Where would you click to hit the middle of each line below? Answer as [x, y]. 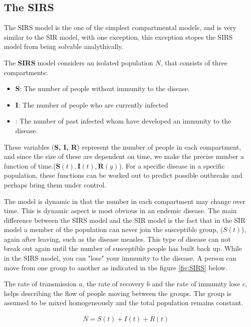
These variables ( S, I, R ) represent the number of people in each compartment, [123, 147]
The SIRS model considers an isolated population [78, 62]
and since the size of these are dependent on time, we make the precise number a [124, 156]
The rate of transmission [40, 284]
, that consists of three [194, 62]
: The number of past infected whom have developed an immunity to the [123, 121]
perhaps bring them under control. [55, 184]
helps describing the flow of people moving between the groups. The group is [118, 293]
